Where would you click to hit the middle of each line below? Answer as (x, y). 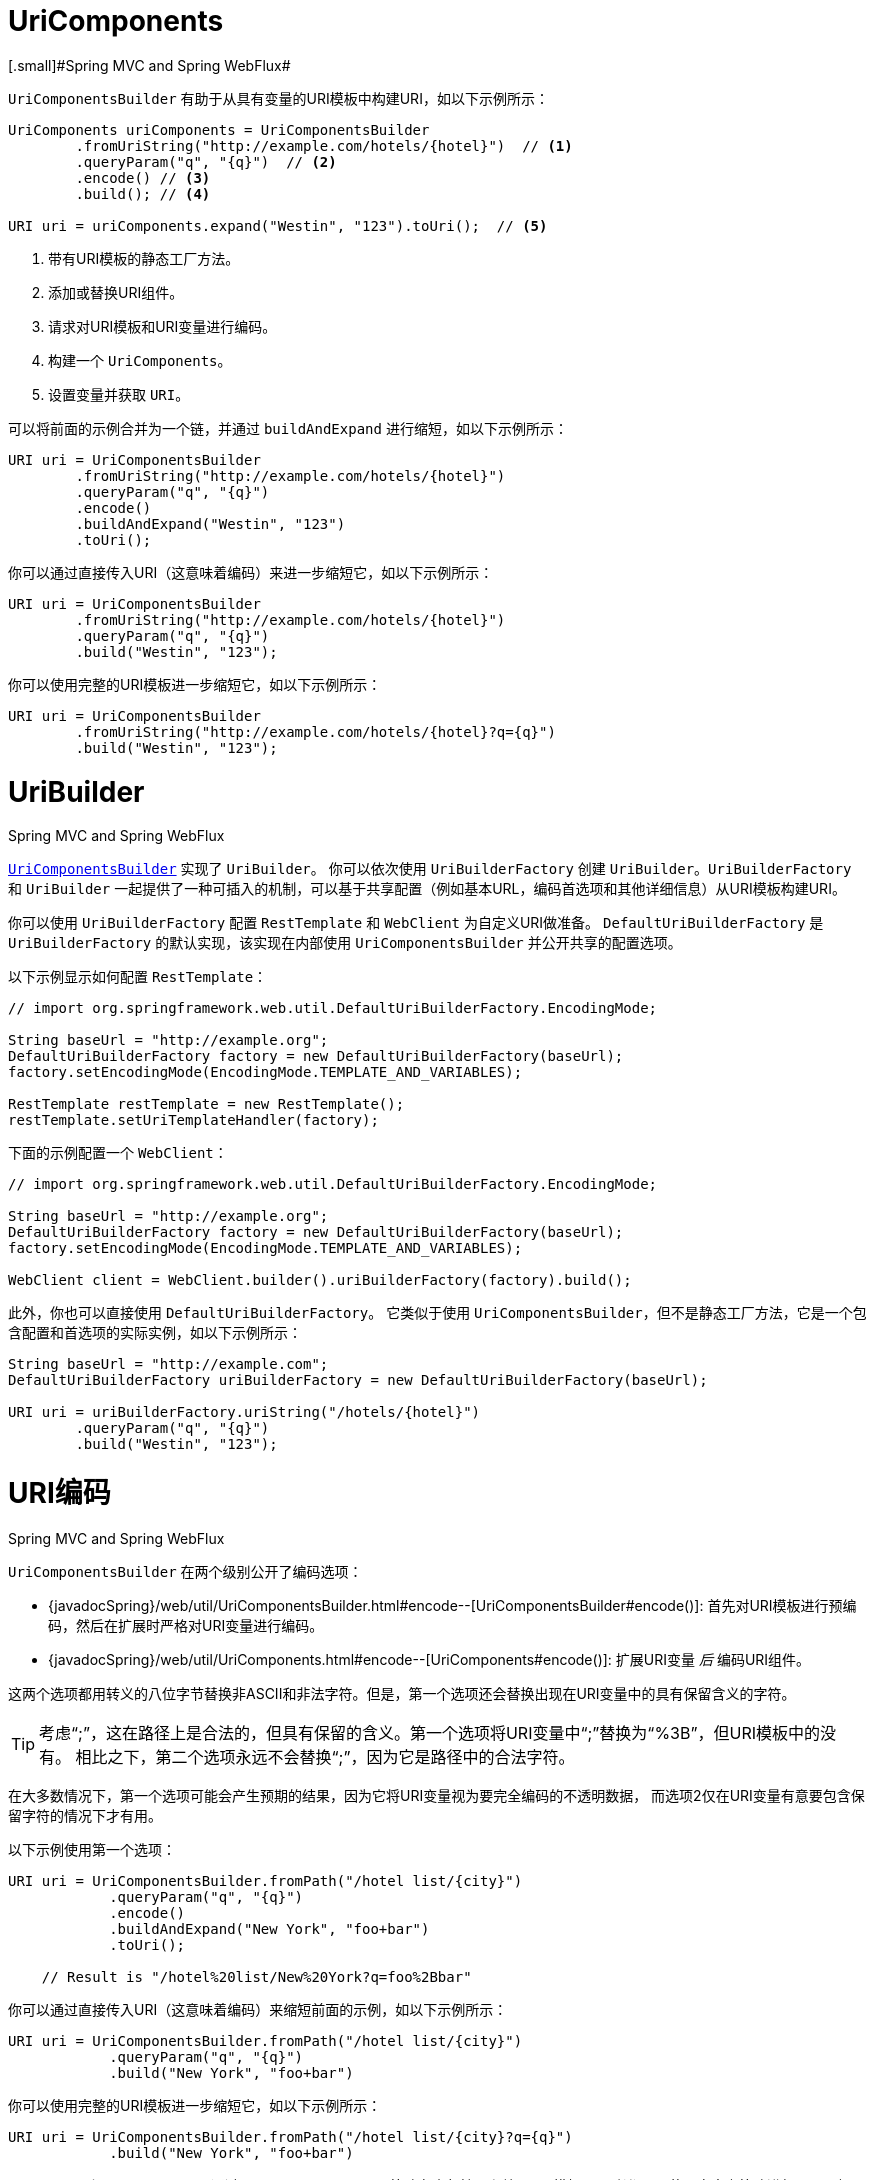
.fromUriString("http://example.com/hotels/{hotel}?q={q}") (315, 731)
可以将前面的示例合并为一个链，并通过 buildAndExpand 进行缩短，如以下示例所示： (288, 428)
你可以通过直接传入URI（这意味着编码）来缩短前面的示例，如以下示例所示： (258, 2009)
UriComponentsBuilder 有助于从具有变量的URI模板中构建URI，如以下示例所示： (278, 98)
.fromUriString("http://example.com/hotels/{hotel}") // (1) (324, 145)
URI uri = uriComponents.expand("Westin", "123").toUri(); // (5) (278, 225)
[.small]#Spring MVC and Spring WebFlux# (149, 65)
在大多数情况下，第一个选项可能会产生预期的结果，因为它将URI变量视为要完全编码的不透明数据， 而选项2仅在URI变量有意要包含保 (436, 1795)
